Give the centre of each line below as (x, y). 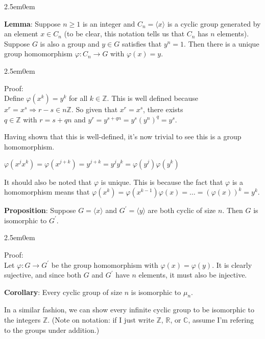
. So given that (94, 109)
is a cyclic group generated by (214, 23)
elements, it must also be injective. (193, 275)
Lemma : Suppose (32, 23)
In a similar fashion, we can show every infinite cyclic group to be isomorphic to (129, 310)
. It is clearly (232, 264)
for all (78, 98)
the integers (22, 320)
